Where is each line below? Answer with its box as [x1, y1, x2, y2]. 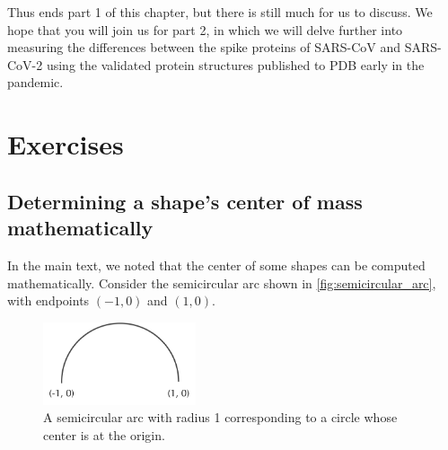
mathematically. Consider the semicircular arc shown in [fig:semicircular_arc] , [7, 273, 436, 292]
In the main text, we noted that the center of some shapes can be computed [7, 255, 426, 274]
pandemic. [7, 73, 64, 92]
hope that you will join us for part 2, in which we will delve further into [7, 20, 403, 39]
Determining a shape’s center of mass [7, 187, 363, 215]
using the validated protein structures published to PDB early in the [46, 55, 425, 74]
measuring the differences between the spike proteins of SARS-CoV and [7, 38, 401, 57]
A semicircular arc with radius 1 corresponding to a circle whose [43, 408, 398, 427]
